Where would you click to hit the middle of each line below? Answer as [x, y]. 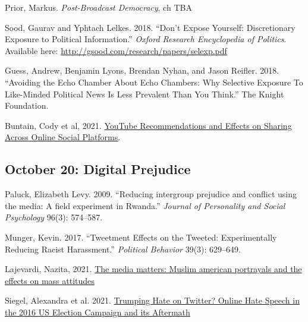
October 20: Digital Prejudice [98, 169]
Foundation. [27, 105]
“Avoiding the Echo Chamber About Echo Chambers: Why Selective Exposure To [154, 82]
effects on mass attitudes [50, 280]
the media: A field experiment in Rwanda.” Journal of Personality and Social [145, 205]
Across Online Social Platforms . [63, 137]
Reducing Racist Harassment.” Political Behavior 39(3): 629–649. [123, 249]
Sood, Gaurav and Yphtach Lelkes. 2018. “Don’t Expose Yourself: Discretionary [150, 27]
